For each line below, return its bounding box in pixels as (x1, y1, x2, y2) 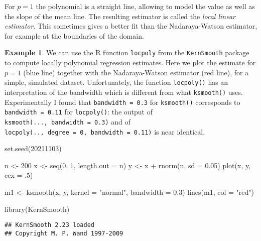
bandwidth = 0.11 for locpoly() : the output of (5, 106, 153, 117)
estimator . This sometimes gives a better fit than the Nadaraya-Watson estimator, (5, 21, 257, 31)
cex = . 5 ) (5, 170, 33, 180)
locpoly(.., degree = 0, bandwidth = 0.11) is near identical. (5, 126, 205, 137)
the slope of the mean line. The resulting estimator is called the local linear (5, 11, 235, 21)
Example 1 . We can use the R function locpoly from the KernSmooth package (5, 47, 249, 58)
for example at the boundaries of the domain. (5, 30, 144, 41)
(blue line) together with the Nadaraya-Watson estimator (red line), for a (23, 67, 249, 77)
